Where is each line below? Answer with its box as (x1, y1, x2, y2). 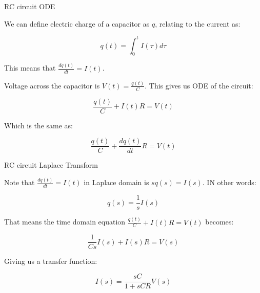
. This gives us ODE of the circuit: (145, 80, 253, 91)
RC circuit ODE (4, 1, 55, 11)
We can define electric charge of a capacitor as (4, 18, 150, 29)
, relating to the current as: (155, 18, 241, 29)
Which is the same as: (4, 120, 73, 130)
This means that (4, 62, 56, 73)
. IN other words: (202, 177, 256, 188)
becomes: (205, 216, 234, 227)
